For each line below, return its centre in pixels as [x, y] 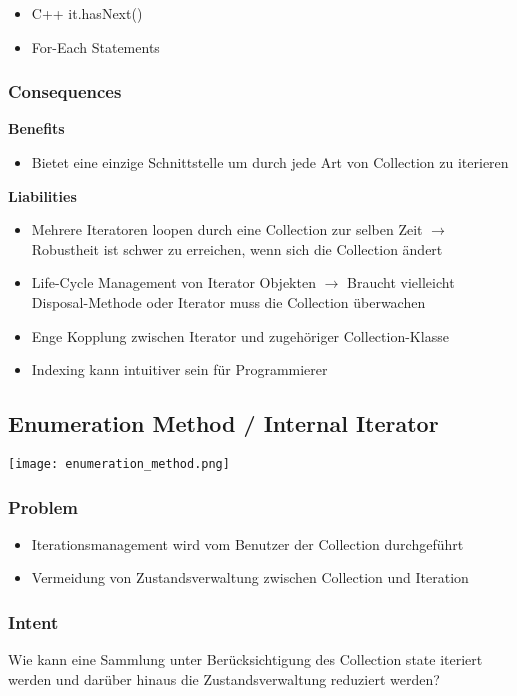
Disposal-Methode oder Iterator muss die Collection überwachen [228, 301]
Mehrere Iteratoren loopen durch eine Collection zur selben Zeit [227, 229]
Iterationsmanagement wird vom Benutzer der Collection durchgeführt [247, 543]
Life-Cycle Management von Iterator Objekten [173, 282]
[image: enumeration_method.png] [119, 463]
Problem [43, 506]
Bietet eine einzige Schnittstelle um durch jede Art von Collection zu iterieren [270, 162]
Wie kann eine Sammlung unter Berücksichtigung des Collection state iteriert [245, 659]
